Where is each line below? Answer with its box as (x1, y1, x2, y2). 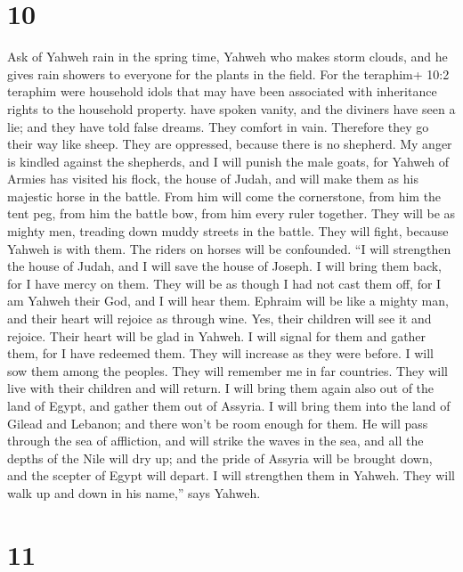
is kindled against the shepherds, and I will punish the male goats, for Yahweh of (7, 151, 450, 170)
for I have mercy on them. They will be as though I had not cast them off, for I (7, 274, 442, 292)
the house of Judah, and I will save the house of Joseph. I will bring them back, (7, 257, 443, 275)
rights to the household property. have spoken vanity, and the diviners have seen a (7, 99, 456, 118)
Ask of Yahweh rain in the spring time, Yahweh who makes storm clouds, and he (7, 47, 448, 66)
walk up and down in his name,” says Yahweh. (7, 483, 261, 502)
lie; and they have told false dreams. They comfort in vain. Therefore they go (7, 117, 429, 135)
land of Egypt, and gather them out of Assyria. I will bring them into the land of (7, 396, 451, 414)
